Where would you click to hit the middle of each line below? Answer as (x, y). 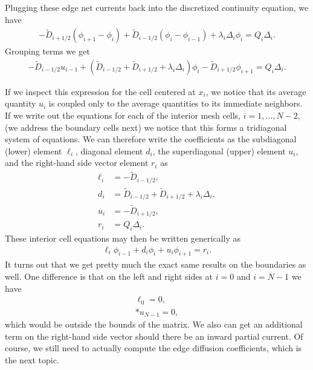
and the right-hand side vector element (77, 163)
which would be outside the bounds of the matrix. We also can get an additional (154, 324)
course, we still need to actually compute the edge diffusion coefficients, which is (153, 348)
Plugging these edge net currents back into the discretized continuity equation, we (157, 7)
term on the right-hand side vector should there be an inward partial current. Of (154, 336)
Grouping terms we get (47, 51)
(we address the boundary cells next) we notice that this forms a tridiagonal (146, 127)
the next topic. (32, 359)
